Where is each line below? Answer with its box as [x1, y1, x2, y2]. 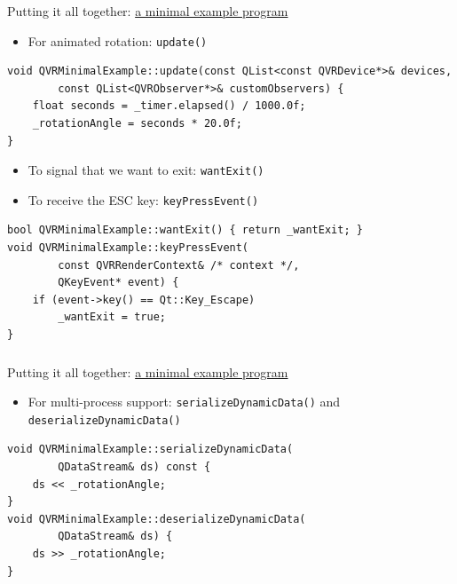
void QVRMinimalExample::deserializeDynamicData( [7, 512, 306, 525]
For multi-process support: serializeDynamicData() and [28, 392, 341, 411]
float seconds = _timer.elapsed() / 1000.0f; [32, 99, 306, 113]
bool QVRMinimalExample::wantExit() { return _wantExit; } [7, 224, 363, 237]
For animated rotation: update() [28, 31, 208, 50]
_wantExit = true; [58, 311, 166, 324]
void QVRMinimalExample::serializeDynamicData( [7, 443, 294, 456]
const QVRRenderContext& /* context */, [58, 258, 300, 272]
